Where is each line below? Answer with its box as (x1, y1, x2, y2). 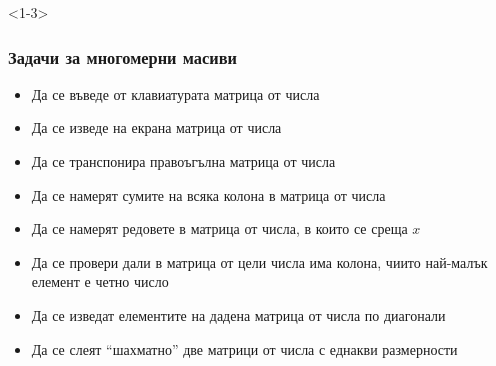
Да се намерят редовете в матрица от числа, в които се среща (31, 218, 408, 239)
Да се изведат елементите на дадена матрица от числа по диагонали (31, 304, 446, 325)
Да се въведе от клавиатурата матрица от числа (31, 83, 320, 104)
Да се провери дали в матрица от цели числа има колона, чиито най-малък (31, 251, 488, 272)
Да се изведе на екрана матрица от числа (31, 117, 282, 138)
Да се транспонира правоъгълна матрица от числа (31, 151, 336, 171)
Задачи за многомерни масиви (8, 44, 237, 69)
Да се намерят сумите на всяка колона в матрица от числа (31, 184, 386, 205)
